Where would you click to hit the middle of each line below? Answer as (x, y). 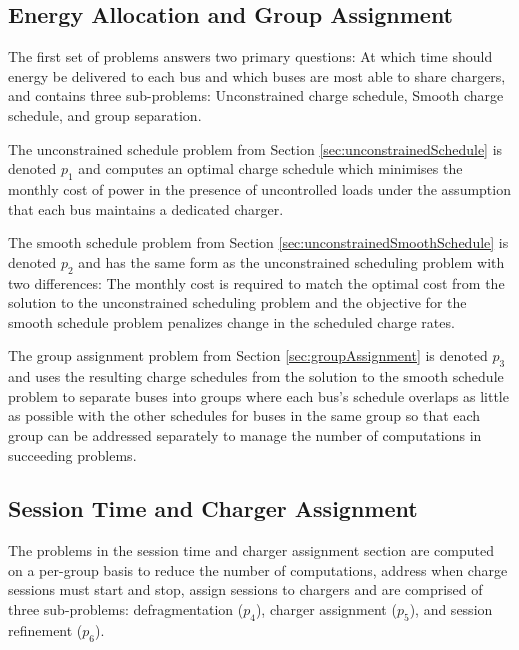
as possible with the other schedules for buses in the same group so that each (244, 415)
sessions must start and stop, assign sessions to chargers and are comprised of (245, 589)
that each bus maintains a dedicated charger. (146, 208)
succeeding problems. (72, 454)
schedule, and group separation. (105, 114)
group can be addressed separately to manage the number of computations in (245, 434)
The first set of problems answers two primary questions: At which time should (250, 56)
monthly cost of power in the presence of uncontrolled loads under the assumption (259, 188)
